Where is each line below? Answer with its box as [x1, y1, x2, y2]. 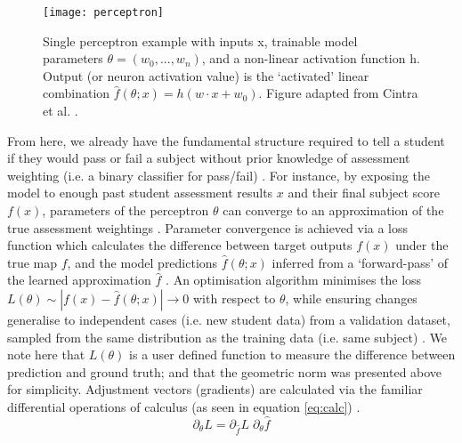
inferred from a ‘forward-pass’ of [272, 253, 449, 271]
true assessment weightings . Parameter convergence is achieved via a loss [7, 218, 409, 237]
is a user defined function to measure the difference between [129, 345, 456, 364]
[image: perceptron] [43, 6, 165, 19]
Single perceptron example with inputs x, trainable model [43, 31, 358, 50]
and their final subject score [288, 183, 441, 202]
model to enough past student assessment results [7, 183, 273, 202]
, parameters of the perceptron [42, 201, 209, 219]
